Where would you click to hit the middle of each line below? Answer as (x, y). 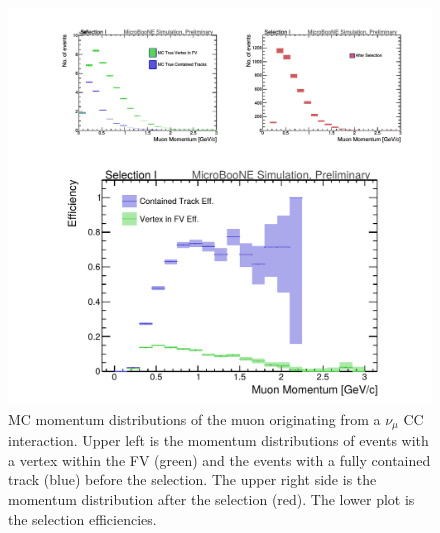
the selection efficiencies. (82, 518)
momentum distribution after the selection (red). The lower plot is (211, 498)
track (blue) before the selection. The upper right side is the (192, 479)
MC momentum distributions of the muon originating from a (194, 418)
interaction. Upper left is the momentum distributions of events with (218, 440)
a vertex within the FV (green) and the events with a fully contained (219, 459)
